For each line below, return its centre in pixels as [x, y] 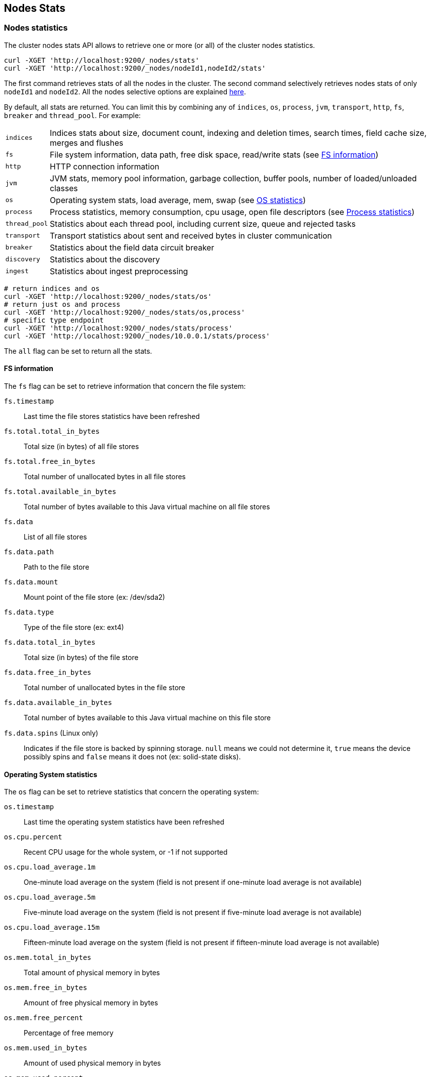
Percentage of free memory [69, 1033]
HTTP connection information [105, 166]
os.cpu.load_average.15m [52, 928]
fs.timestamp [29, 401]
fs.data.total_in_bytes [50, 642]
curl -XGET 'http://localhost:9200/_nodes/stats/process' [118, 328]
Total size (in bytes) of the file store [81, 658]
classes [64, 188]
